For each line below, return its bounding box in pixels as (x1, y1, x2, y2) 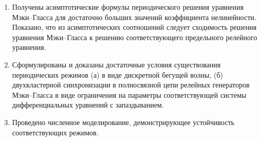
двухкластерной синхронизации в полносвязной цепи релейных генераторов (12, 79, 250, 90)
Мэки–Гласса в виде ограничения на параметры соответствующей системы (12, 89, 247, 100)
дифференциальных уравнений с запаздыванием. (12, 99, 164, 110)
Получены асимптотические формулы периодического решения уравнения (12, 2, 244, 12)
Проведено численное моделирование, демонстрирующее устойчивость (12, 116, 235, 127)
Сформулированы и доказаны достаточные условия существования (12, 59, 221, 69)
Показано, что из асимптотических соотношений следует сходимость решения (12, 22, 257, 32)
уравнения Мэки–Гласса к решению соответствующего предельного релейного (12, 31, 257, 42)
